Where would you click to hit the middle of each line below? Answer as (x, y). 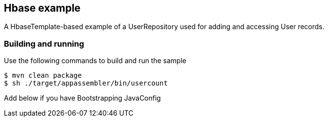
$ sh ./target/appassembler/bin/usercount (86, 83)
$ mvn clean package (43, 76)
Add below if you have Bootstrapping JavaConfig (82, 98)
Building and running (44, 43)
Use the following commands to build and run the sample (95, 61)
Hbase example (42, 8)
